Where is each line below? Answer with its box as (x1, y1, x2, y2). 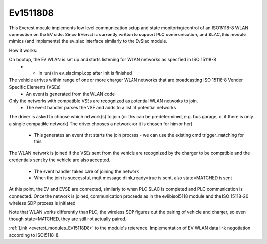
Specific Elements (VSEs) (9, 84, 61, 90)
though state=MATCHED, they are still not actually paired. (9, 216, 127, 222)
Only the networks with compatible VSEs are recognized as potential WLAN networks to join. (9, 98, 198, 104)
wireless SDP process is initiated (9, 200, 76, 206)
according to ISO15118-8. (9, 232, 60, 238)
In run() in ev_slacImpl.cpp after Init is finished (38, 70, 132, 76)
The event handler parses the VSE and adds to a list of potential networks (26, 105, 176, 110)
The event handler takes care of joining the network (34, 168, 139, 174)
